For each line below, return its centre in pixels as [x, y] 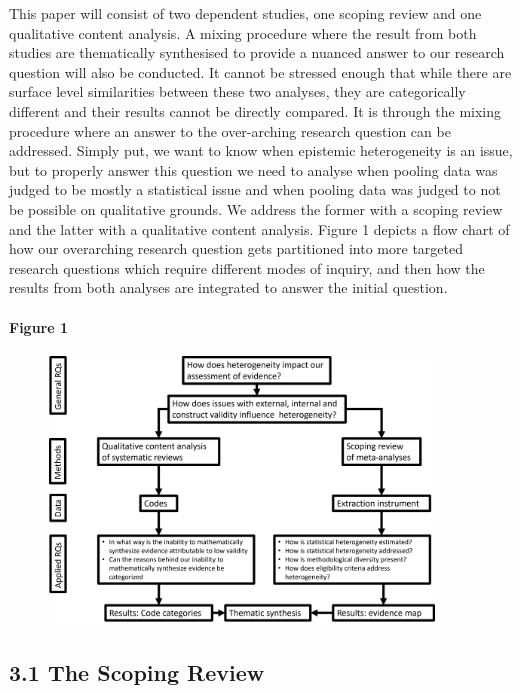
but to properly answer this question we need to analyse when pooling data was [253, 169]
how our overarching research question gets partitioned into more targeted [236, 248]
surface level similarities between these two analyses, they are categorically [237, 91]
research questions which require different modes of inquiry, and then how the [247, 267]
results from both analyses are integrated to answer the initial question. [228, 287]
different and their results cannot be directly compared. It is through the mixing [255, 110]
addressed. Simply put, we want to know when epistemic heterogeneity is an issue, [261, 150]
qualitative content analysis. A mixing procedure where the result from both [243, 32]
